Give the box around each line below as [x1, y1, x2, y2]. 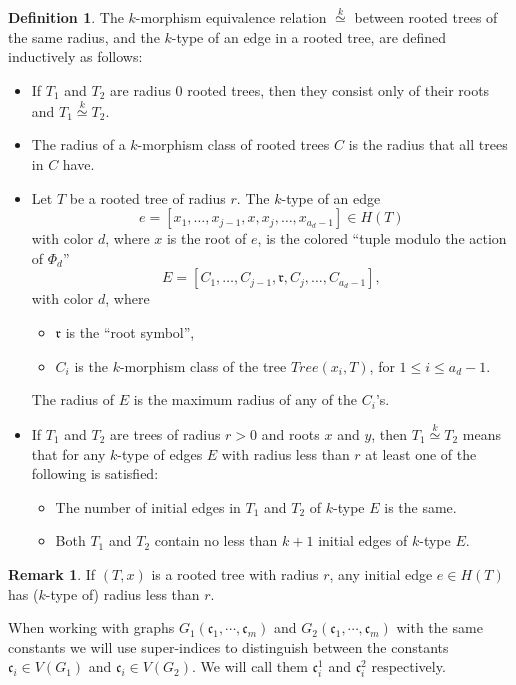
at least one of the [365, 443, 477, 464]
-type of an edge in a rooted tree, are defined [171, 26, 447, 47]
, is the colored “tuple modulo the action [257, 228, 507, 249]
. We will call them [192, 656, 308, 677]
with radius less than [221, 443, 350, 464]
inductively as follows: [8, 46, 143, 67]
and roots [261, 423, 320, 444]
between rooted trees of [354, 7, 498, 28]
